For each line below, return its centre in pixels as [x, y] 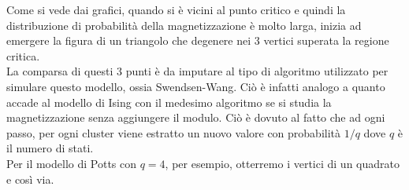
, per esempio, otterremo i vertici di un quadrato [282, 163]
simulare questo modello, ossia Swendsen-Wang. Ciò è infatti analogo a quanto [196, 86]
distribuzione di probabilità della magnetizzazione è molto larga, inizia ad [184, 25]
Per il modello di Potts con [72, 163]
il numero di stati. [50, 148]
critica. [23, 55]
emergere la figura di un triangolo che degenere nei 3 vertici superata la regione [198, 40]
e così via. [30, 179]
